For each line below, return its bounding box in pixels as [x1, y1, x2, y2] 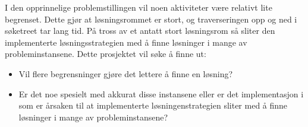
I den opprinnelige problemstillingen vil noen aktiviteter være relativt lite [5, 1, 272, 13]
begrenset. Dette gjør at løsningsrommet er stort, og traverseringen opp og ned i [5, 12, 297, 25]
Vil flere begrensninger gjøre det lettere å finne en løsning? [18, 67, 233, 80]
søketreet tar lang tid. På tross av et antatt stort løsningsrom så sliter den [5, 24, 275, 37]
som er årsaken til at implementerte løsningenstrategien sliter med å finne [18, 99, 288, 112]
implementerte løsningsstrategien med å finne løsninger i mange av [5, 36, 247, 48]
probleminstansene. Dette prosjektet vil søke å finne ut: [5, 47, 206, 60]
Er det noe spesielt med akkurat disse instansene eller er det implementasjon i [18, 87, 304, 100]
